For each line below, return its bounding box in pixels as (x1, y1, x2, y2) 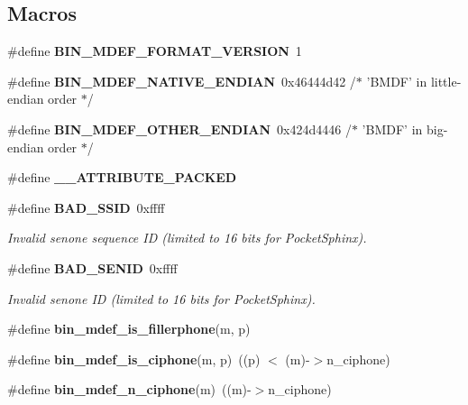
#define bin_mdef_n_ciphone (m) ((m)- (7, 380, 252, 399)
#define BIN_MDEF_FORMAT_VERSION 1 (7, 41, 302, 60)
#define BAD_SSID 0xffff (7, 198, 165, 216)
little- (430, 71, 462, 90)
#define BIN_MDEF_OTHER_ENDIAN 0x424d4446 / (7, 119, 352, 138)
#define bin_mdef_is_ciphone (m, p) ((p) (7, 349, 261, 368)
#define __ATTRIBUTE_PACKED (7, 168, 237, 187)
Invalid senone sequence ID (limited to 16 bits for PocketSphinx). (7, 228, 367, 247)
